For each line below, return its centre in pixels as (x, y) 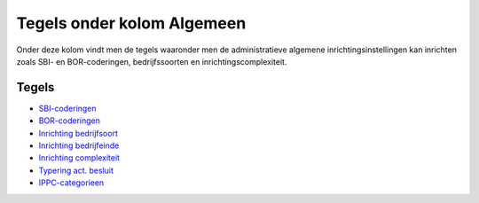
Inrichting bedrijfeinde (79, 145)
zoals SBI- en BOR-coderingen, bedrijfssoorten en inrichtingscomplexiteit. (152, 61)
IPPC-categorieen (71, 183)
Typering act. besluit (76, 170)
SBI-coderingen (67, 108)
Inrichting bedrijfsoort (79, 133)
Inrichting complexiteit (79, 158)
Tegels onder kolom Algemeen (131, 23)
